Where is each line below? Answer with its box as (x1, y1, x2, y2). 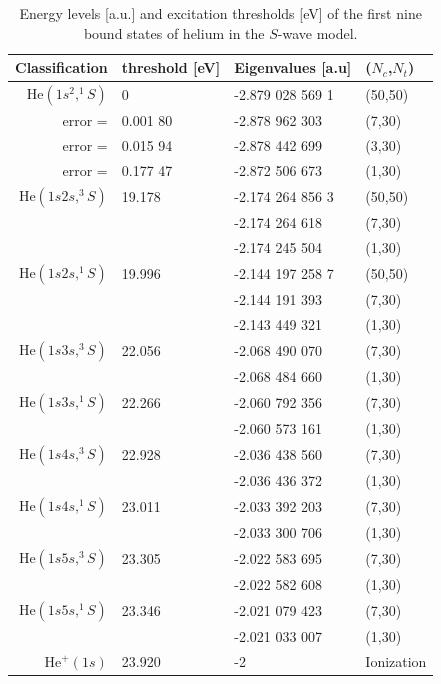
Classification (15, 57, 108, 78)
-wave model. (277, 22, 358, 43)
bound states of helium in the (83, 22, 265, 43)
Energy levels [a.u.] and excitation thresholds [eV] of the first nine (19, 3, 422, 23)
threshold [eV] (121, 57, 221, 78)
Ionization (365, 651, 427, 672)
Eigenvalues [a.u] (234, 57, 352, 78)
